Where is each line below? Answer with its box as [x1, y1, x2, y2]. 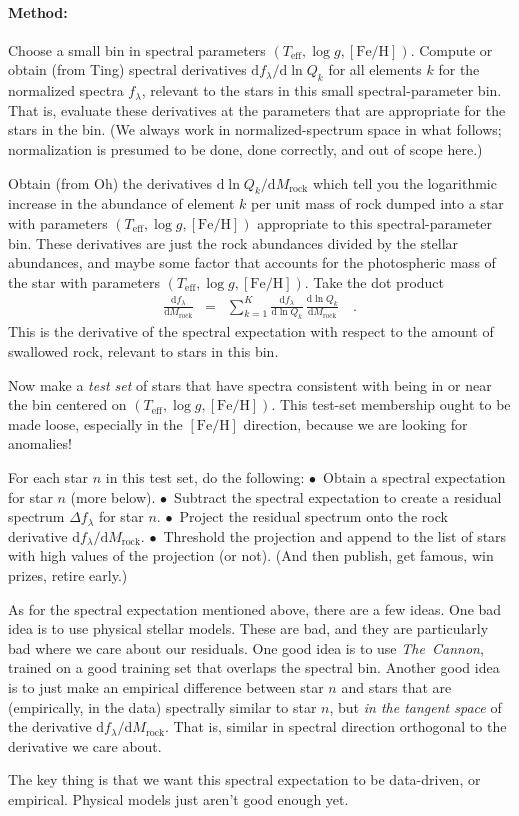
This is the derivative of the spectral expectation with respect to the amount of [8, 321, 494, 342]
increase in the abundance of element [8, 193, 235, 214]
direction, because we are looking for [243, 413, 468, 434]
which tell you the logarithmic [312, 172, 497, 193]
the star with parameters [8, 271, 160, 292]
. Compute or [410, 39, 493, 60]
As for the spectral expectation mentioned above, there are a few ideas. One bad [8, 598, 502, 619]
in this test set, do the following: [105, 466, 305, 487]
